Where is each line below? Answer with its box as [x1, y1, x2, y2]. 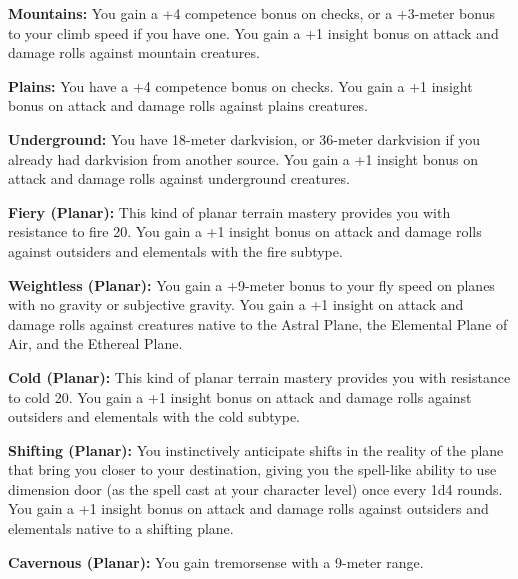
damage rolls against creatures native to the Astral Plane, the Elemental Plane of [8, 313, 508, 334]
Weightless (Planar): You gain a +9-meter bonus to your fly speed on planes [8, 274, 495, 295]
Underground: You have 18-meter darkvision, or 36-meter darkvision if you [8, 128, 481, 149]
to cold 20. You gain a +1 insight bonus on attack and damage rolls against [8, 386, 472, 407]
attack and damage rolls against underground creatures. [8, 168, 350, 189]
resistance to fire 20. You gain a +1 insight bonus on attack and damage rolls [8, 221, 482, 242]
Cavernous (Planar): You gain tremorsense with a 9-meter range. [8, 551, 424, 572]
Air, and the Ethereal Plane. [8, 333, 183, 354]
